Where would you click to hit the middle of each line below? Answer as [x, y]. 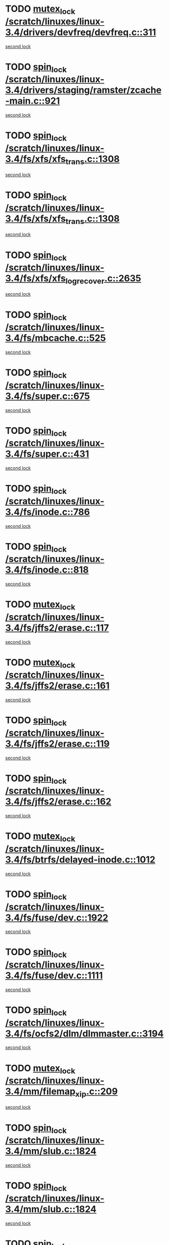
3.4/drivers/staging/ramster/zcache [83, 90]
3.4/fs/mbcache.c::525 [56, 338]
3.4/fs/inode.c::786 [48, 512]
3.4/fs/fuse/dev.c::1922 [57, 918]
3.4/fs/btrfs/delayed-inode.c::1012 [80, 859]
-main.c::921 [33, 101]
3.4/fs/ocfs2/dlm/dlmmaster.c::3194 [85, 1033]
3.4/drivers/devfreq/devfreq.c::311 [81, 32]
